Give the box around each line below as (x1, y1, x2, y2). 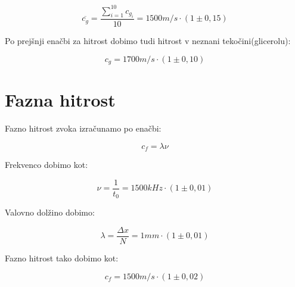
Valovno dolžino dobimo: (5, 206, 95, 219)
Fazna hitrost (5, 88, 116, 112)
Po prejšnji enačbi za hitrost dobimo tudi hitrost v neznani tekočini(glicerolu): (5, 34, 291, 46)
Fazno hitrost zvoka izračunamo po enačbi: (5, 122, 162, 135)
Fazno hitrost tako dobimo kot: (5, 251, 119, 264)
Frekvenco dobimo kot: (5, 158, 88, 171)
